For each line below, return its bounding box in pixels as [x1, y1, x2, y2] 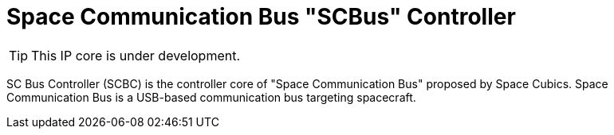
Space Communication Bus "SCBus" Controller [6, 3, 516, 30]
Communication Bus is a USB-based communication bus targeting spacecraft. [6, 90, 416, 104]
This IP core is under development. [31, 47, 241, 64]
